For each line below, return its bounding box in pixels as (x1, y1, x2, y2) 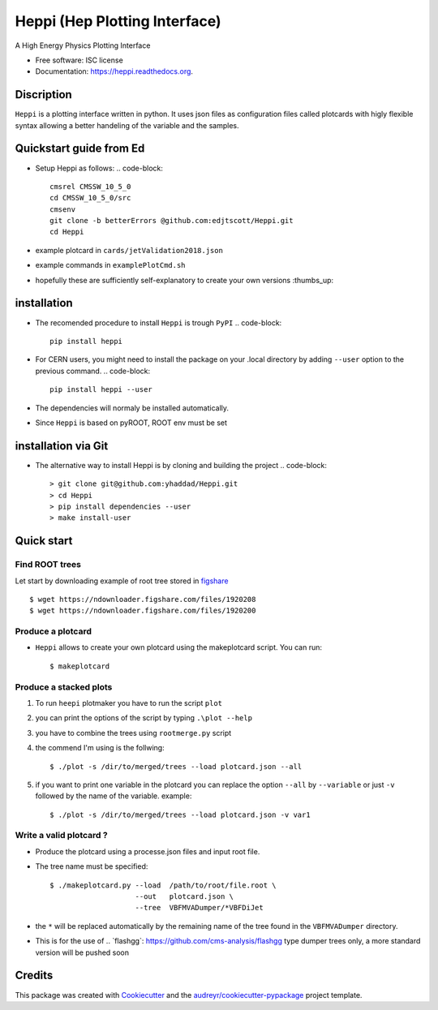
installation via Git (15, 439, 109, 453)
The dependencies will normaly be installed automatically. (35, 402, 230, 413)
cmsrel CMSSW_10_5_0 (49, 182, 131, 191)
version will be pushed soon (35, 948, 130, 957)
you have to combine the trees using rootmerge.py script (35, 728, 232, 737)
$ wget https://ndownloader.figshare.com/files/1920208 (29, 595, 256, 604)
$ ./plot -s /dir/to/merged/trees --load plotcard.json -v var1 (49, 810, 311, 819)
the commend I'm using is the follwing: (35, 743, 165, 753)
